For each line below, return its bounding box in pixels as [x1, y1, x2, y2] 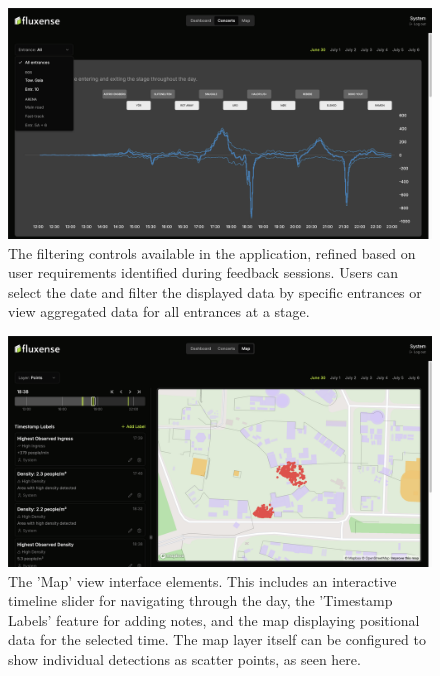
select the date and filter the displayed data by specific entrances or [8, 281, 422, 302]
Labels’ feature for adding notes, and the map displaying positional [8, 609, 420, 630]
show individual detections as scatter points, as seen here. [8, 649, 361, 670]
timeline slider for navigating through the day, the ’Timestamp [8, 590, 393, 611]
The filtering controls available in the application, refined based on [8, 242, 416, 263]
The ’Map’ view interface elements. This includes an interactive [8, 570, 397, 591]
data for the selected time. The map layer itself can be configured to [8, 629, 426, 650]
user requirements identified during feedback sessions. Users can [8, 262, 399, 283]
